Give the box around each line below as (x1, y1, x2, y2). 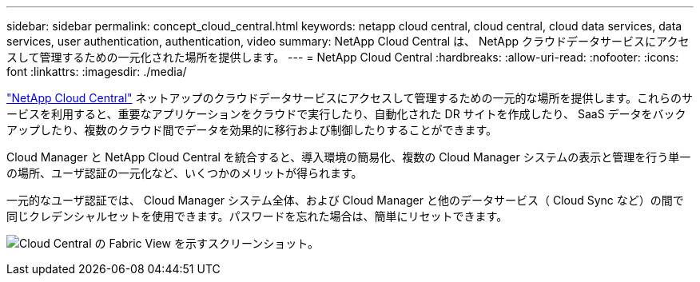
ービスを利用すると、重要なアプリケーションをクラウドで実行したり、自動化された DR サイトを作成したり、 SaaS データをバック (6, 107, 686, 121)
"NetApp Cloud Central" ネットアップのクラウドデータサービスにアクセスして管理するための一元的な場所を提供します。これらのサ (6, 91, 694, 105)
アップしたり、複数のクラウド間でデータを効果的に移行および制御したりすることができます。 (6, 123, 498, 137)
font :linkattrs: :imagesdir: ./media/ (6, 65, 187, 78)
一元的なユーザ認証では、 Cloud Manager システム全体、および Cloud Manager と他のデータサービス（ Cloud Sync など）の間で (6, 193, 684, 207)
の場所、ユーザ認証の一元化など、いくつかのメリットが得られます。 (6, 166, 363, 180)
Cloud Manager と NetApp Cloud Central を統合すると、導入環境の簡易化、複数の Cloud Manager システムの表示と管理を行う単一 (6, 150, 691, 164)
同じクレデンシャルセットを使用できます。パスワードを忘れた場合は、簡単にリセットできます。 (6, 209, 508, 223)
